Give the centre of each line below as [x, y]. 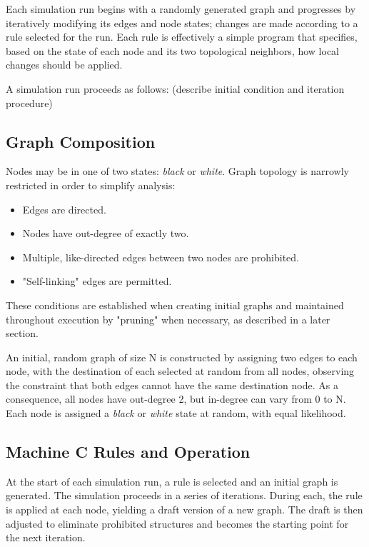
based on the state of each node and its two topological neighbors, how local [172, 50]
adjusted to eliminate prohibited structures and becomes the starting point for [177, 523]
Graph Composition [81, 141]
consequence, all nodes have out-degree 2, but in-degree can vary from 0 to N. [176, 399]
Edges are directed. [64, 209]
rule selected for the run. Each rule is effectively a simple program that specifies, [182, 37]
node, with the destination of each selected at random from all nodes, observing [180, 371]
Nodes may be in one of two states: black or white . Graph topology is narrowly [177, 171]
